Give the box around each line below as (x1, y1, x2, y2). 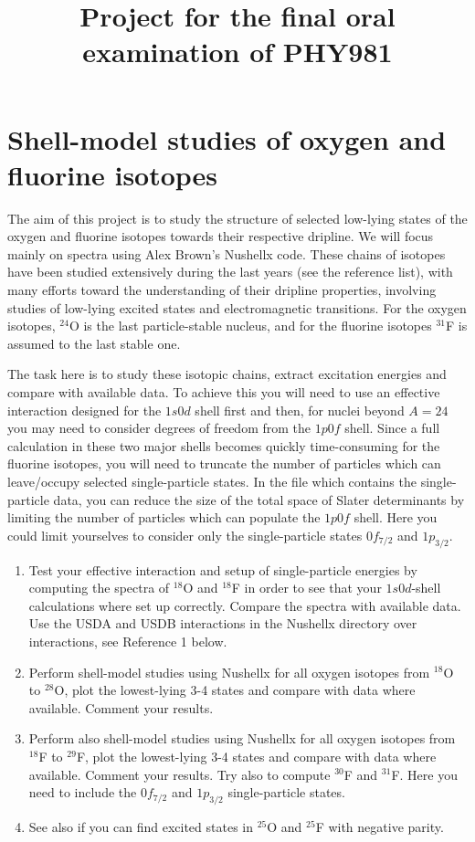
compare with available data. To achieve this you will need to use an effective (7, 383, 440, 402)
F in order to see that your (231, 578, 382, 597)
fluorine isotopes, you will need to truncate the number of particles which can (7, 454, 441, 473)
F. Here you (391, 764, 458, 784)
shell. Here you (354, 508, 438, 527)
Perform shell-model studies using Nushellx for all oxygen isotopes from (28, 662, 430, 681)
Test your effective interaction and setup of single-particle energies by (28, 560, 417, 579)
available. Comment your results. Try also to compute (28, 764, 331, 784)
